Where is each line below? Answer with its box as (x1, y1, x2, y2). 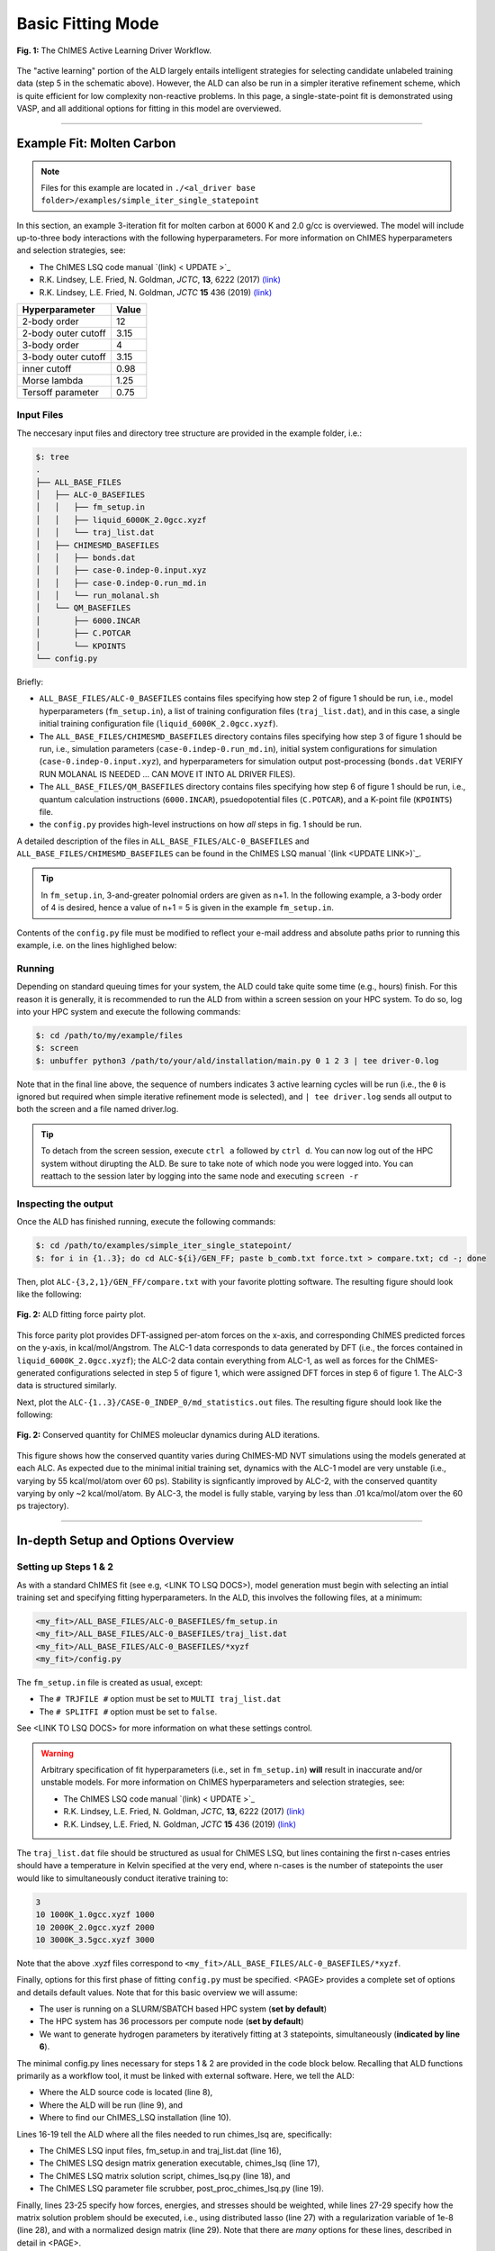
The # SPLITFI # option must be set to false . (39, 1706, 218, 1717)
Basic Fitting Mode (16, 14, 159, 33)
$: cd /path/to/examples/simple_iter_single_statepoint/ (35, 1241, 292, 1251)
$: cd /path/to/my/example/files (35, 1030, 184, 1040)
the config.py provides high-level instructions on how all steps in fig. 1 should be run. (39, 819, 363, 830)
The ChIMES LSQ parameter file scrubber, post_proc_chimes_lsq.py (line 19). (39, 2183, 324, 2194)
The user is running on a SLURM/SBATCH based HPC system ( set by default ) (39, 2003, 328, 2014)
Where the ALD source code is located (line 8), (39, 2087, 213, 2098)
